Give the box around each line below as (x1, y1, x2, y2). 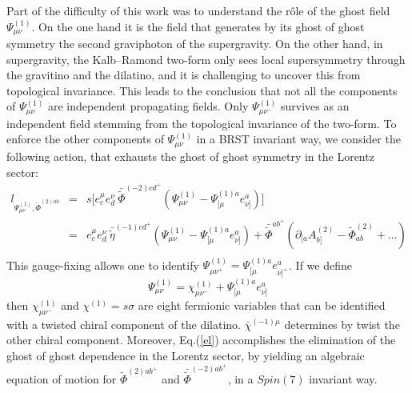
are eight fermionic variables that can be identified (138, 296, 386, 313)
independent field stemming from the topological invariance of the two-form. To (6, 114, 397, 131)
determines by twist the (284, 315, 400, 332)
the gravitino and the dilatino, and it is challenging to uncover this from (6, 66, 361, 83)
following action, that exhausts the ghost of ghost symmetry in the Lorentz (6, 147, 374, 164)
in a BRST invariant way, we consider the (196, 130, 401, 147)
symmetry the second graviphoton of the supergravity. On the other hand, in (6, 35, 383, 52)
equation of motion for (6, 370, 117, 387)
